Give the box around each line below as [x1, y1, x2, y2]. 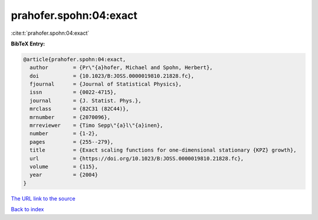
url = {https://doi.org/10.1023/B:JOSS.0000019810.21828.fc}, [29, 155, 244, 162]
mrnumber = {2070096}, [29, 114, 111, 120]
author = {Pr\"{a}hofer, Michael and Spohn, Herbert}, [29, 64, 213, 71]
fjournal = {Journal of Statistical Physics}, [29, 81, 182, 88]
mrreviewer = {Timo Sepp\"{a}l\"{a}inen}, [29, 122, 163, 129]
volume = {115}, [29, 163, 98, 170]
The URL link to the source [11, 195, 76, 202]
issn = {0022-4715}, [29, 89, 117, 96]
